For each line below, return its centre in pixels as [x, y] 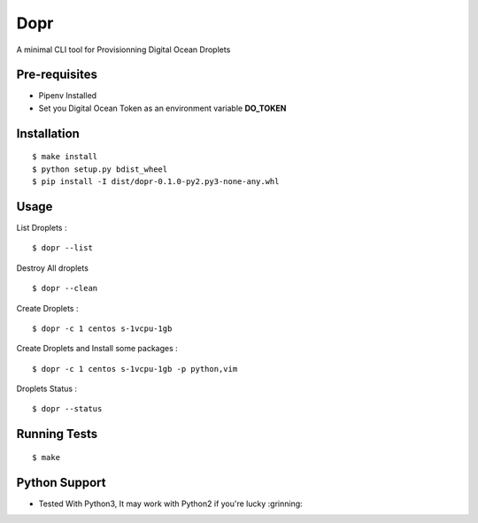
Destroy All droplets [52, 268]
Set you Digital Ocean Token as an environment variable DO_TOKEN [162, 108]
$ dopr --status [67, 409]
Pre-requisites [57, 75]
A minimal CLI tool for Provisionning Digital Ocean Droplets [123, 50]
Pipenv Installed [68, 96]
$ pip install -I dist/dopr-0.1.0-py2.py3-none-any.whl [156, 182]
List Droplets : [42, 227]
